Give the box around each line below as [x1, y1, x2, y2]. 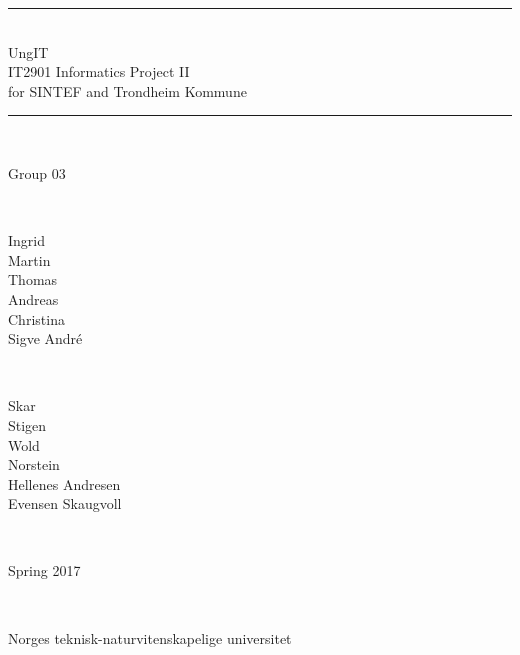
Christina [8, 308, 65, 329]
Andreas [8, 288, 59, 309]
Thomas [8, 269, 58, 290]
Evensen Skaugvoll [8, 493, 122, 514]
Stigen [8, 414, 47, 435]
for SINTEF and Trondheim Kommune [8, 80, 247, 101]
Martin [8, 249, 51, 270]
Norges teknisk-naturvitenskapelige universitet [8, 627, 292, 648]
